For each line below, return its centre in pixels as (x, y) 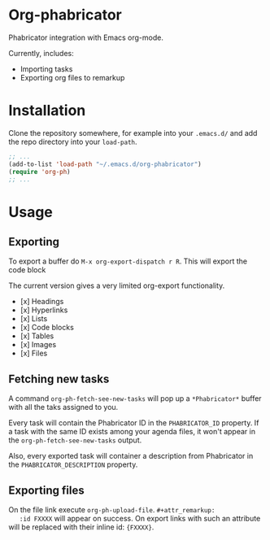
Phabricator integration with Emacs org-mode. (86, 37)
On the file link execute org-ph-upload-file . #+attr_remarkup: (112, 510)
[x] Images (38, 345)
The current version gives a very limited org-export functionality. (117, 285)
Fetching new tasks (59, 379)
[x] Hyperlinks (44, 310)
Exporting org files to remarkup (72, 77)
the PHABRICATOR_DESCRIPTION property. (73, 464)
